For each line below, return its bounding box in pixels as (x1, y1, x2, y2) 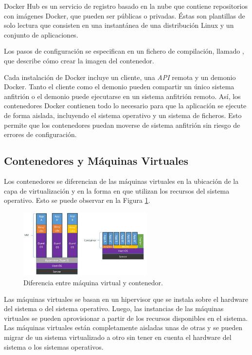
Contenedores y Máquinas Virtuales (4, 153, 189, 168)
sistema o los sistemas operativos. (4, 341, 104, 352)
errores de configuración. (4, 129, 77, 139)
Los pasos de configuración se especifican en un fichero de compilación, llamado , (4, 46, 244, 56)
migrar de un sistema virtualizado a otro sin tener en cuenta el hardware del (4, 332, 232, 342)
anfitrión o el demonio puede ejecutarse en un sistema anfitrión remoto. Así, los (4, 91, 241, 101)
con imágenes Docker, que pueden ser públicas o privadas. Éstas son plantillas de (4, 10, 245, 20)
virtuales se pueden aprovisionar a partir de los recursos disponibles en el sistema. (4, 313, 248, 323)
